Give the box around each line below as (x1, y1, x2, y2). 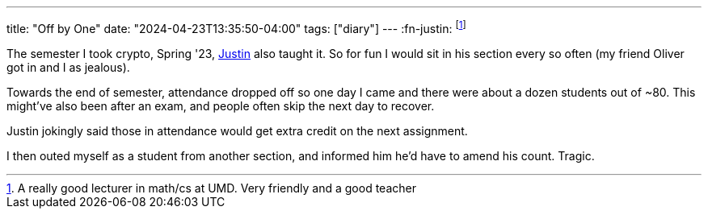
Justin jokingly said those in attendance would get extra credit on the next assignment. (6, 123, 468, 138)
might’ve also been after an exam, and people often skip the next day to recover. (6, 98, 435, 113)
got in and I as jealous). (6, 60, 130, 74)
